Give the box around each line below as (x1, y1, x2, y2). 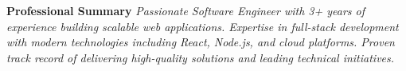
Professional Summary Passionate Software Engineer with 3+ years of (6, 2, 365, 18)
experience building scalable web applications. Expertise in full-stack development (6, 18, 399, 34)
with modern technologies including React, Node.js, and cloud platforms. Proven (6, 34, 395, 50)
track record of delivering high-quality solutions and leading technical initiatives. (6, 49, 395, 65)
